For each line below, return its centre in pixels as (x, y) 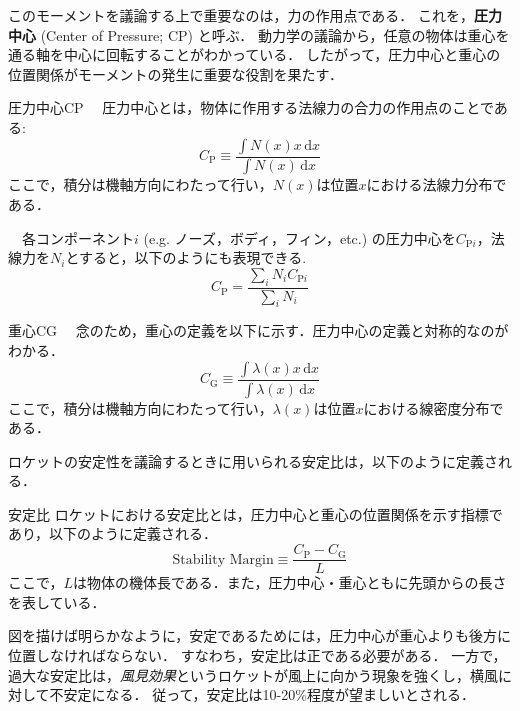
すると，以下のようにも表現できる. (193, 257)
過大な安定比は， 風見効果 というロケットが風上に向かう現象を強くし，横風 (253, 674)
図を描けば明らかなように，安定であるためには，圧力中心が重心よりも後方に (259, 635)
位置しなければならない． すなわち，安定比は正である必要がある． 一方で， (257, 654)
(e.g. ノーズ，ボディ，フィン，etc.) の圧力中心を (299, 237)
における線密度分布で (433, 407)
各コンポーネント (77, 237)
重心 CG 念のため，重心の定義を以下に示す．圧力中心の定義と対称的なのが (258, 330)
